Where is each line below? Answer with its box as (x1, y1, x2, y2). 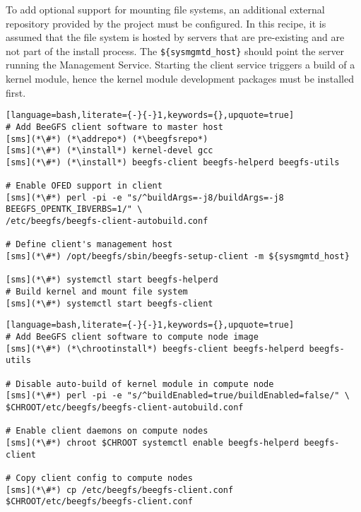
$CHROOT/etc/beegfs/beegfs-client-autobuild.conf (6, 402, 244, 412)
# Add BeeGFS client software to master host (6, 121, 223, 132)
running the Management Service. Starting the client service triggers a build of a (6, 57, 355, 72)
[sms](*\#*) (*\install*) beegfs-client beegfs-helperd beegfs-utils (6, 157, 340, 167)
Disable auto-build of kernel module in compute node (16, 379, 274, 389)
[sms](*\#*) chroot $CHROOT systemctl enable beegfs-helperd (6, 437, 300, 448)
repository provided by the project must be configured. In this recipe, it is (6, 16, 326, 30)
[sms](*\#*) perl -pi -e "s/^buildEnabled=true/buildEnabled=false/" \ (6, 391, 350, 401)
